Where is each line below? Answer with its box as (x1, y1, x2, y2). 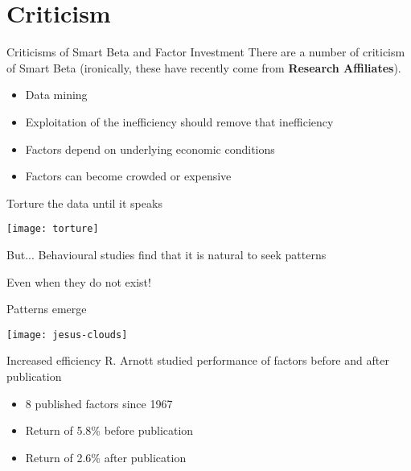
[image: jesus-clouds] (6, 328, 128, 341)
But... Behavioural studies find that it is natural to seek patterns (6, 246, 327, 262)
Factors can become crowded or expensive (25, 167, 232, 184)
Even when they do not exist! (6, 273, 151, 290)
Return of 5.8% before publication (25, 422, 194, 439)
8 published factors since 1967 (25, 395, 173, 411)
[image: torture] (6, 223, 99, 235)
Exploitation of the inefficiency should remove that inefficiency (25, 113, 334, 130)
